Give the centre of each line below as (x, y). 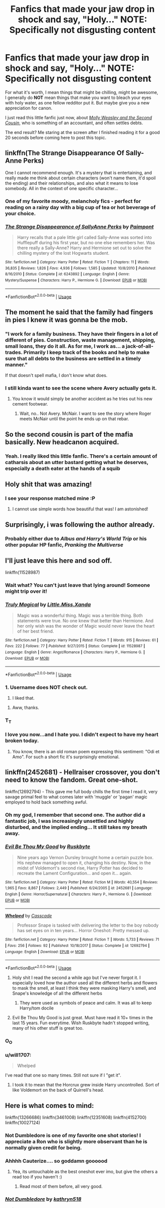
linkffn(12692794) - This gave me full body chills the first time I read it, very (82, 792)
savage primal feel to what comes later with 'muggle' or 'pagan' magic (76, 797)
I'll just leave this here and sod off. (58, 560)
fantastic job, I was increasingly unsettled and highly (69, 821)
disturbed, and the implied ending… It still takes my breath (76, 827)
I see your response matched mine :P (50, 498)
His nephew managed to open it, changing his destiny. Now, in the (84, 863)
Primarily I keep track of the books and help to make (86, 352)
